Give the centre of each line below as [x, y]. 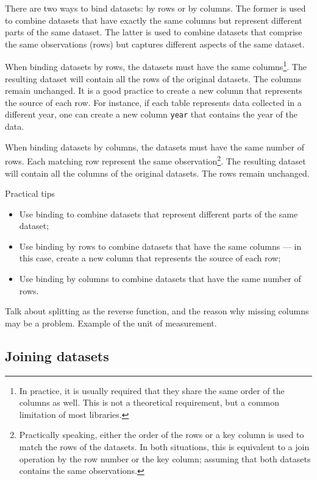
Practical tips [30, 193]
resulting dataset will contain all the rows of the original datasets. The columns [153, 78]
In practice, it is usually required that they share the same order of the [152, 390]
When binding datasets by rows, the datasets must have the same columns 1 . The [156, 66]
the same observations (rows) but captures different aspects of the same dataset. [155, 44]
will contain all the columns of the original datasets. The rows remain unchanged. [157, 173]
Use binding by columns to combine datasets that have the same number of [160, 279]
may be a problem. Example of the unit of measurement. [111, 323]
